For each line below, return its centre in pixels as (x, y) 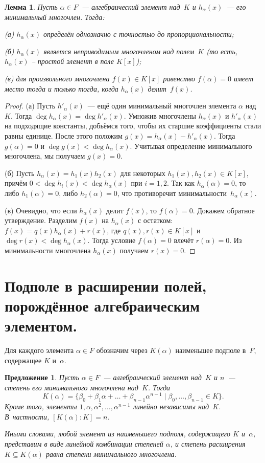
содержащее (23, 360)
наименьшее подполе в (211, 350)
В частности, (27, 416)
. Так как (181, 183)
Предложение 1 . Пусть (42, 377)
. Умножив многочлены (160, 115)
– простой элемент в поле (73, 61)
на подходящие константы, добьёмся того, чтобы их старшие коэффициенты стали (133, 126)
